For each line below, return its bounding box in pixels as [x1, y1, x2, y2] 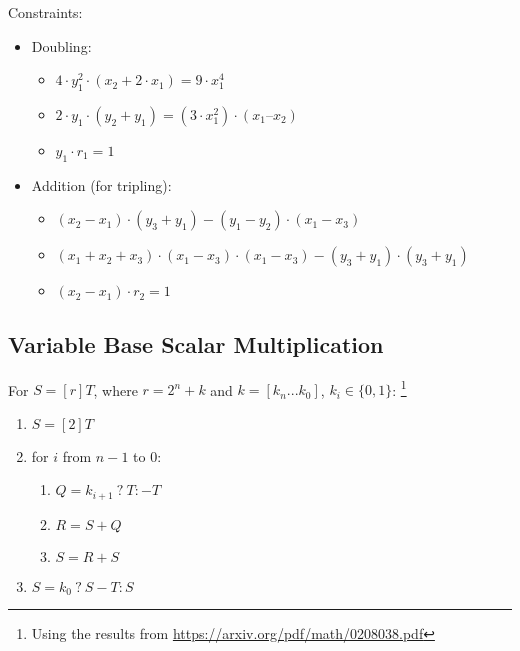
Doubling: [31, 35, 92, 56]
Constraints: [8, 2, 83, 22]
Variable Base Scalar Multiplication [8, 328, 384, 359]
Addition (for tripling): [31, 174, 172, 195]
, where [93, 379, 138, 400]
